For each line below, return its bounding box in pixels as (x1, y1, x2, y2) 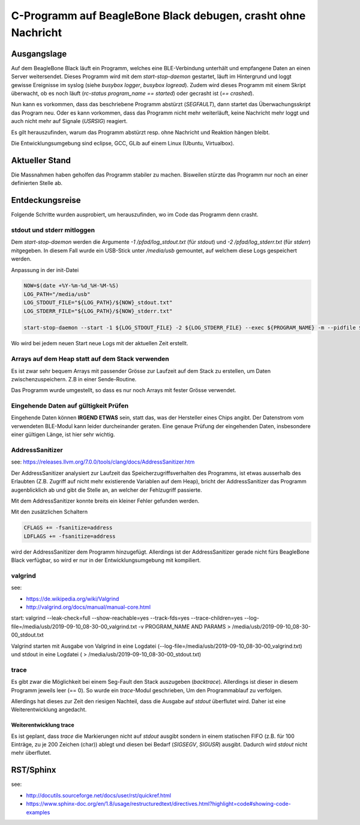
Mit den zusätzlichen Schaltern (11, 508, 88, 516)
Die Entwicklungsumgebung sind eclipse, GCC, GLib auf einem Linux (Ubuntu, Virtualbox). (11, 139, 235, 147)
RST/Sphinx (11, 765, 56, 775)
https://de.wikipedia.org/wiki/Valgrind (26, 595, 119, 602)
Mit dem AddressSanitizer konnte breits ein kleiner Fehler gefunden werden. (11, 497, 200, 504)
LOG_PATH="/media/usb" (23, 291, 91, 297)
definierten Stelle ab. (11, 180, 63, 187)
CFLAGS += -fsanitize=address (23, 524, 113, 531)
